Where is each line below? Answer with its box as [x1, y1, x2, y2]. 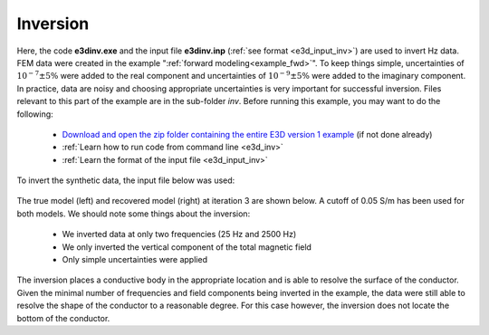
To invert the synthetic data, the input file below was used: [16, 175, 235, 186]
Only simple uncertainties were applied [62, 254, 208, 265]
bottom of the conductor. [16, 312, 110, 323]
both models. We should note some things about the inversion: [16, 208, 251, 219]
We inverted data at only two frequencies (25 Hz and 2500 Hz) [62, 229, 297, 240]
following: [16, 109, 53, 120]
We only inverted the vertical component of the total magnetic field [62, 241, 312, 253]
